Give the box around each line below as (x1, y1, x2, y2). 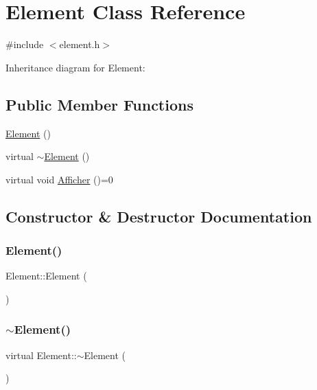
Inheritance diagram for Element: (5, 60, 145, 74)
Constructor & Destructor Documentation (5, 205, 312, 227)
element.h (59, 37, 100, 51)
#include (5, 37, 44, 51)
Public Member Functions (5, 93, 193, 115)
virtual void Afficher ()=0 (5, 172, 113, 186)
